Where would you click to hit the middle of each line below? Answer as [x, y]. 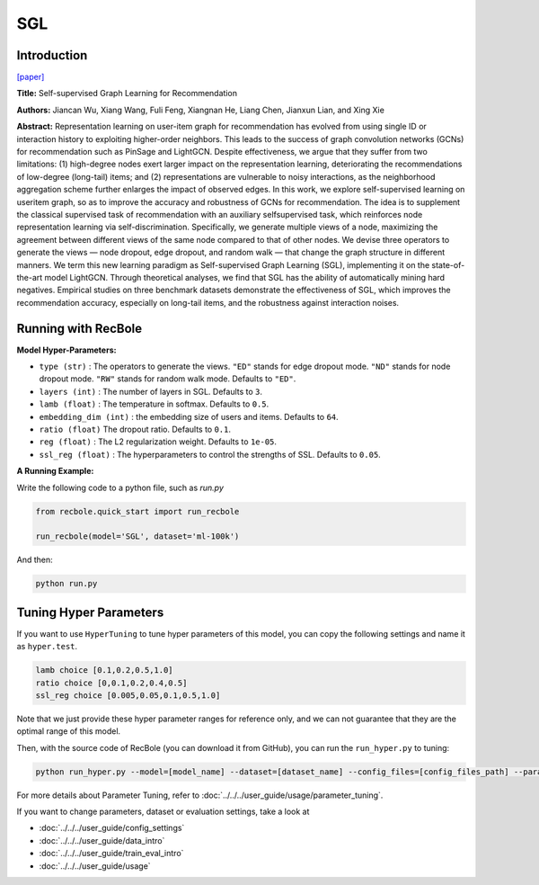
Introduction [52, 55]
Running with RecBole [80, 328]
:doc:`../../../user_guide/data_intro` [102, 840]
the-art [30, 277]
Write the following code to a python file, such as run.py [120, 487]
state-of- [448, 264]
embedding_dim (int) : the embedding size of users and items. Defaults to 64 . [189, 416]
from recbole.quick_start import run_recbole [137, 511]
